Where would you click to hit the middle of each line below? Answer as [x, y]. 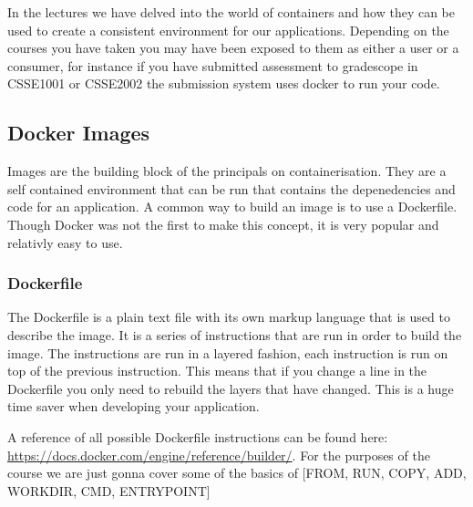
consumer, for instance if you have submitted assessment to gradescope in [213, 65]
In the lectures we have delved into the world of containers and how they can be [231, 12]
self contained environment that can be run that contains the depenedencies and [231, 188]
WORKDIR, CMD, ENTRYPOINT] [109, 490]
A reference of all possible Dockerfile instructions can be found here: [198, 436]
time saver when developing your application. [134, 406]
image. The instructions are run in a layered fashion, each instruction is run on [228, 352]
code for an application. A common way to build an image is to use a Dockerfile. [232, 207]
